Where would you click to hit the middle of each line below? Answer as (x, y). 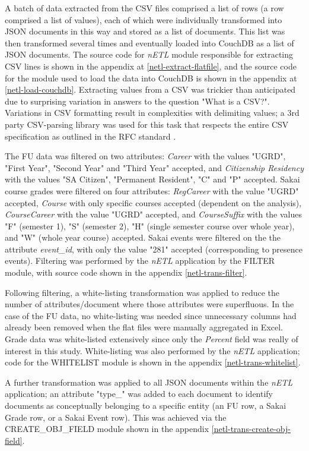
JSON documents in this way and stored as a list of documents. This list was (145, 31)
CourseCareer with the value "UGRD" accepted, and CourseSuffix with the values (154, 214)
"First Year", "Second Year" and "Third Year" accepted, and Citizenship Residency (154, 167)
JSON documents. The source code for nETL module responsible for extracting (149, 54)
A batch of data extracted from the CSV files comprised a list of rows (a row (144, 8)
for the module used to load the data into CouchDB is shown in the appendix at (151, 78)
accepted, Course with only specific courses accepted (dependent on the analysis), (153, 202)
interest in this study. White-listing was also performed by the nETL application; (152, 350)
